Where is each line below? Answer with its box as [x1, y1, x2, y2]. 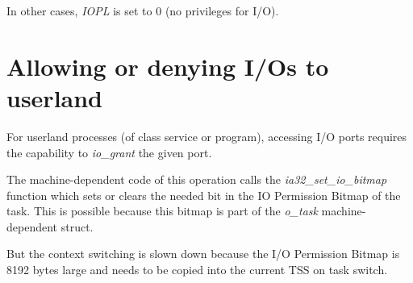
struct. [60, 218, 94, 235]
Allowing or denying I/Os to [6, 49, 329, 82]
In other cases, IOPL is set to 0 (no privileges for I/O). [6, 2, 279, 19]
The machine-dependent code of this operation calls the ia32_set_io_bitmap [6, 171, 387, 188]
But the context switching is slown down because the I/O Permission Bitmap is [6, 245, 400, 262]
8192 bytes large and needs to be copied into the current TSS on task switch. [6, 261, 388, 278]
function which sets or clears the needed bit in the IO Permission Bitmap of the [6, 186, 401, 203]
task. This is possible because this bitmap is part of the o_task [6, 202, 318, 219]
